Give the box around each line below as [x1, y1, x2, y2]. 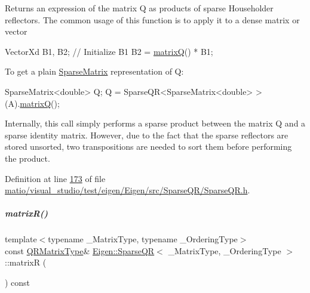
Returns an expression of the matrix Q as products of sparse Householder [5, 2, 274, 14]
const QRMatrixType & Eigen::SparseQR [5, 244, 155, 257]
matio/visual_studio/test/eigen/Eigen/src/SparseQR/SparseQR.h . [5, 184, 250, 196]
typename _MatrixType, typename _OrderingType [48, 233, 238, 245]
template [5, 233, 37, 245]
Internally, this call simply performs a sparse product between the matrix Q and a [5, 117, 306, 129]
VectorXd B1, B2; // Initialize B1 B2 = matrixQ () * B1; [5, 45, 213, 57]
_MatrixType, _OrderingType [168, 244, 281, 257]
